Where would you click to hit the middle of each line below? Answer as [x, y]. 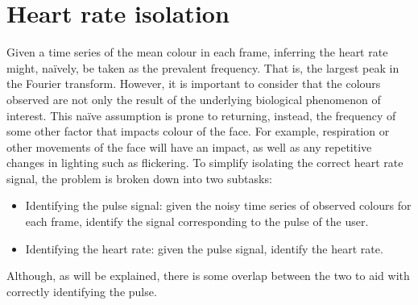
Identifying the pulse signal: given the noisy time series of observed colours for [218, 205]
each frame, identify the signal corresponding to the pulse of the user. [197, 221]
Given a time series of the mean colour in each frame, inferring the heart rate [197, 52]
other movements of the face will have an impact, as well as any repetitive [189, 146]
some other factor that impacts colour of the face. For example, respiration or [198, 131]
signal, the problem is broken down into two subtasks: [139, 178]
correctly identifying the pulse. [82, 291]
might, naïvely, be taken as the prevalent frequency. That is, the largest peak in [203, 67]
